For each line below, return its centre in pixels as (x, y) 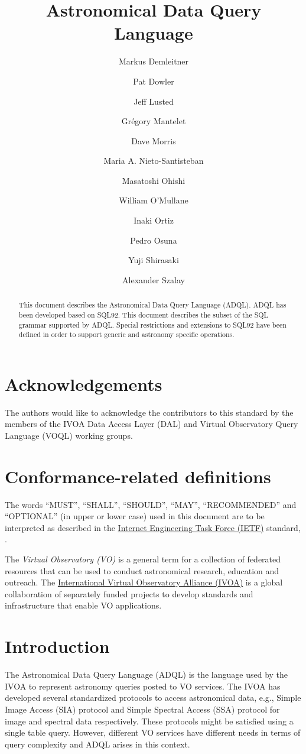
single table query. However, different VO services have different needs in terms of (153, 732)
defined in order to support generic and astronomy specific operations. (126, 334)
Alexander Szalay (154, 279)
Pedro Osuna (154, 240)
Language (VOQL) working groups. (69, 435)
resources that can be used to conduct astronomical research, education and (142, 570)
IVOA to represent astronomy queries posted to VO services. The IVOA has (143, 686)
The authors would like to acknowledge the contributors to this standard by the (149, 412)
